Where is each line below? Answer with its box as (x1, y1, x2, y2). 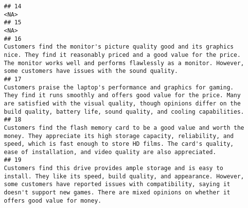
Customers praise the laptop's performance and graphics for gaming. (4, 84, 234, 91)
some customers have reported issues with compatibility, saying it (4, 181, 230, 188)
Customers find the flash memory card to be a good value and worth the (4, 124, 244, 131)
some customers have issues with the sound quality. (4, 68, 178, 75)
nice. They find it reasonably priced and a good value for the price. (4, 51, 241, 58)
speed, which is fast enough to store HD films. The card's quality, (4, 140, 234, 148)
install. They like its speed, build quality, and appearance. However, (4, 173, 244, 180)
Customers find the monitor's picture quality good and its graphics (4, 43, 234, 51)
